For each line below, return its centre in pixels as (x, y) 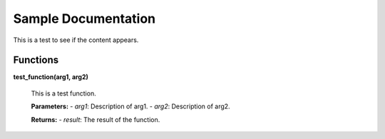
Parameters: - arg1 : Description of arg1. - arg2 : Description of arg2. (131, 106)
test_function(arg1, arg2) (51, 77)
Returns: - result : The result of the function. (96, 119)
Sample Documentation (84, 19)
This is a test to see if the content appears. (76, 40)
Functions (36, 60)
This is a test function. (63, 93)
